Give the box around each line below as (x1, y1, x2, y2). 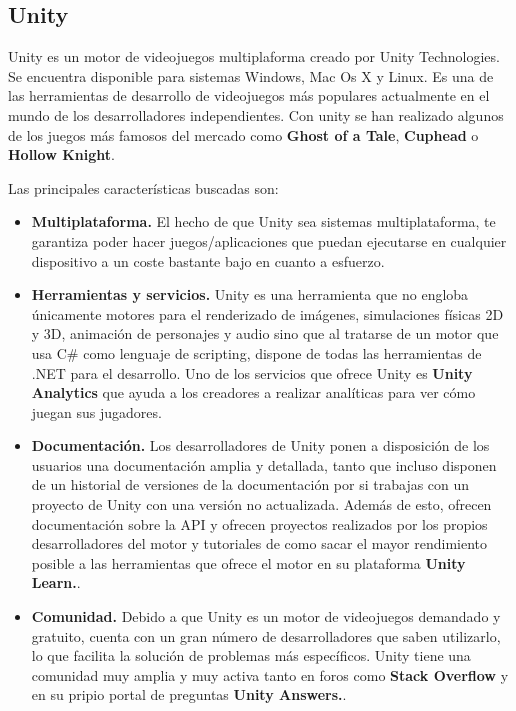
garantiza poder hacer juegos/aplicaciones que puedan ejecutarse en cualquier (31, 230, 507, 251)
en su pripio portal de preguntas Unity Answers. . (31, 684, 347, 705)
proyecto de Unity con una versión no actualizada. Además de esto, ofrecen (31, 494, 492, 515)
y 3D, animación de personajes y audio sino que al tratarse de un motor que (31, 323, 499, 344)
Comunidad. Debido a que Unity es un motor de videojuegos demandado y (31, 606, 501, 627)
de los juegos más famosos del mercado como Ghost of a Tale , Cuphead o (8, 124, 479, 145)
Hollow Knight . (8, 144, 115, 165)
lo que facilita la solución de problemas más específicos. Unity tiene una (31, 645, 471, 666)
